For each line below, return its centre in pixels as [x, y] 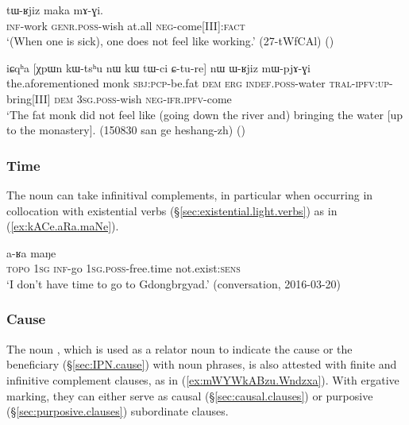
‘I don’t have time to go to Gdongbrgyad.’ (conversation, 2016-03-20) [174, 283]
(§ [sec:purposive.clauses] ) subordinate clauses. [118, 411]
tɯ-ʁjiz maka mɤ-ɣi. [55, 10]
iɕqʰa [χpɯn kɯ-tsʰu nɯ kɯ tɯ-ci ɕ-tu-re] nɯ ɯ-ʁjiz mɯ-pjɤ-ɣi [159, 67]
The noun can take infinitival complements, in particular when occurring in [190, 194]
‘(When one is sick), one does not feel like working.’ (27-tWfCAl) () [170, 41]
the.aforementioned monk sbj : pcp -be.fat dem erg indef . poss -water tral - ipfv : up [198, 83]
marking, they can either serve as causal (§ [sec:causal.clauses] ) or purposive [190, 395]
